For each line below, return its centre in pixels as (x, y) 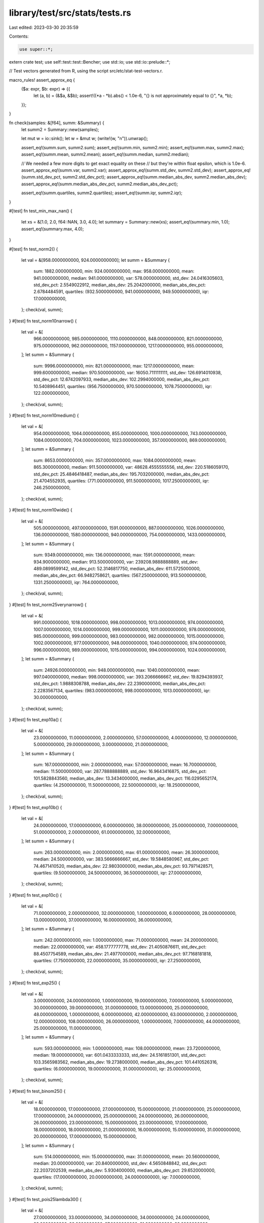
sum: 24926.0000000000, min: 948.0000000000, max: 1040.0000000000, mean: (117, 670)
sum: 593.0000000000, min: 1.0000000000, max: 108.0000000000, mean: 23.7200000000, (127, 1048)
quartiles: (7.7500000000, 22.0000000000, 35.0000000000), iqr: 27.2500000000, (117, 960)
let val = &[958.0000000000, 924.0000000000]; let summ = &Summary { (96, 260)
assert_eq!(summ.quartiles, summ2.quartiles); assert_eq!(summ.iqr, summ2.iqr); (102, 193)
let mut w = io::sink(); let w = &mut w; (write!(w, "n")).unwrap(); (85, 138)
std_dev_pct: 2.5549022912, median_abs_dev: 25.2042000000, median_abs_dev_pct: (120, 285)
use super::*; (36, 49)
